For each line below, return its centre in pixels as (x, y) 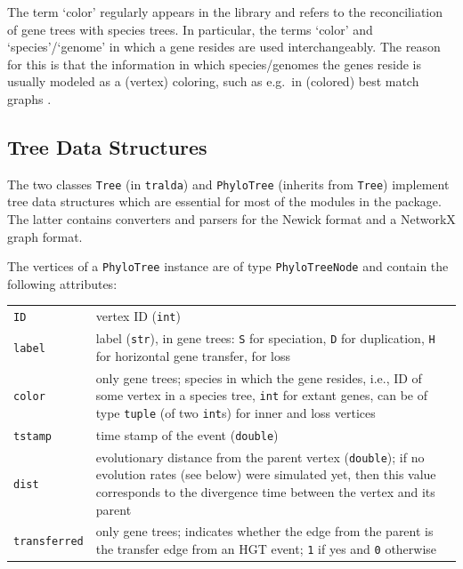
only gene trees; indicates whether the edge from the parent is (264, 531)
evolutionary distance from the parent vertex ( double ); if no (260, 457)
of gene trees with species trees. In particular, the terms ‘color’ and (190, 29)
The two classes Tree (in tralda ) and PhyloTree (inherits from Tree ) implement (228, 184)
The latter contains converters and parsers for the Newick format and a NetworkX (231, 219)
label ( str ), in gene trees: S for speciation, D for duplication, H (265, 338)
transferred (49, 542)
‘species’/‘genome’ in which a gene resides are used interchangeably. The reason (224, 47)
